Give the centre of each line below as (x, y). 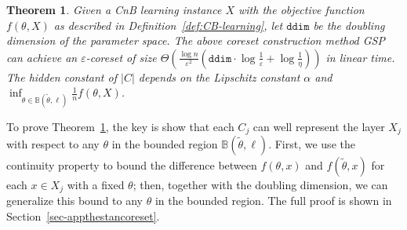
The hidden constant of (62, 77)
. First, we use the (312, 144)
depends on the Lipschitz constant (219, 77)
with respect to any (53, 144)
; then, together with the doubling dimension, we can (260, 185)
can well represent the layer (319, 126)
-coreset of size (121, 57)
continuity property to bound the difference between (132, 165)
